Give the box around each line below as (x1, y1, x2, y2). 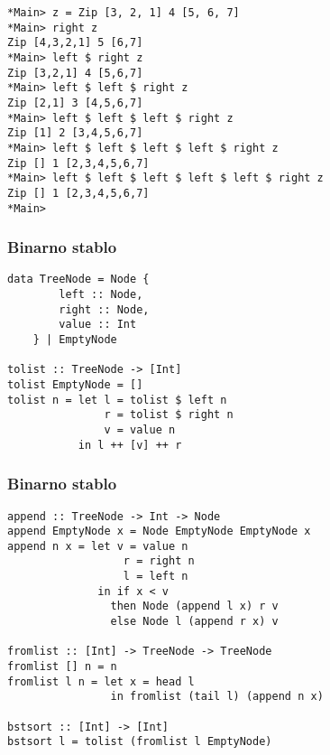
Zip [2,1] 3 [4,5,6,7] (7, 96, 143, 109)
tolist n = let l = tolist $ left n (7, 393, 227, 406)
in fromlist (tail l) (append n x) (110, 690, 324, 704)
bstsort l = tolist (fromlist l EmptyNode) (7, 735, 272, 749)
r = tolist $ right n (104, 408, 234, 422)
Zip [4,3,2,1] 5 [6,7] (7, 36, 143, 50)
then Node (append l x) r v (110, 600, 279, 613)
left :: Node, (59, 288, 143, 302)
